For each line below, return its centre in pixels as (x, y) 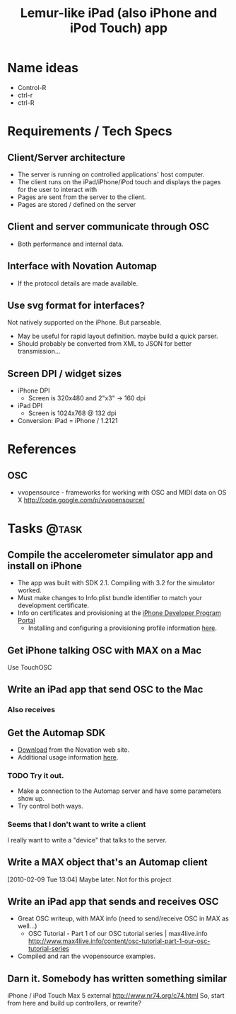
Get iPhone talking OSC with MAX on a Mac (105, 650)
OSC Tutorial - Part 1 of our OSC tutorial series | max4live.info (118, 934)
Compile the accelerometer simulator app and (110, 554)
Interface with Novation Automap (82, 266)
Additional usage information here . (68, 757)
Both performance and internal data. (70, 244)
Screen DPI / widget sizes (65, 373)
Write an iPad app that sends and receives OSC (113, 901)
